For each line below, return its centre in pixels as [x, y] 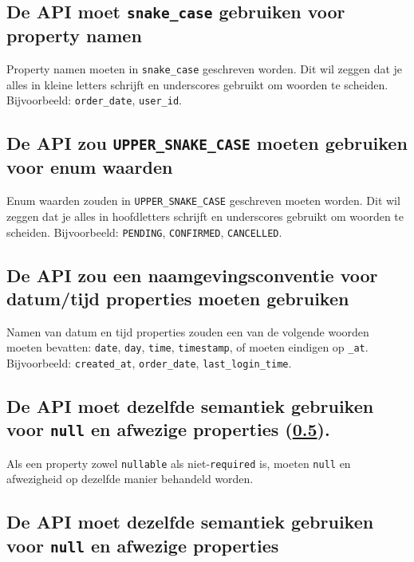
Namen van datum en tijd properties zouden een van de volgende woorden [188, 331]
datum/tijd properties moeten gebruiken [178, 298]
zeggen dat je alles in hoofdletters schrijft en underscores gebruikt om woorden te [205, 216]
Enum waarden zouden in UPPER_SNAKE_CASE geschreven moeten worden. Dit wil [203, 200]
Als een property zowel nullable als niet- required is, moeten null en [179, 463]
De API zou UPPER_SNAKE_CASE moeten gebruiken [207, 143]
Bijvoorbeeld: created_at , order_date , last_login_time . [149, 363]
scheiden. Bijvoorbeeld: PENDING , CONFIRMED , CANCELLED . [144, 232]
